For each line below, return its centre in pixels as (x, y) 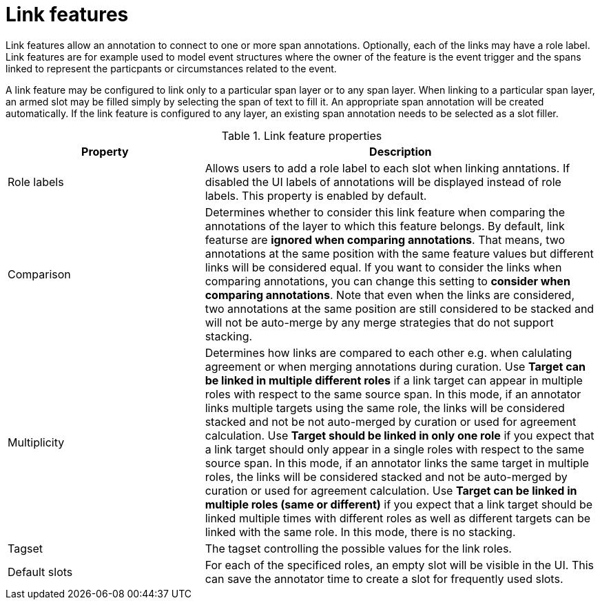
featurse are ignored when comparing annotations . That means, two (385, 239)
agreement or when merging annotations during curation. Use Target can (395, 366)
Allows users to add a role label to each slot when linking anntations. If (387, 168)
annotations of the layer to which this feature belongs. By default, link (385, 226)
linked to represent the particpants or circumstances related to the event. (171, 68)
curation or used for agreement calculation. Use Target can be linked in (391, 490)
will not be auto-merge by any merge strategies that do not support (379, 322)
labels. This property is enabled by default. (316, 195)
